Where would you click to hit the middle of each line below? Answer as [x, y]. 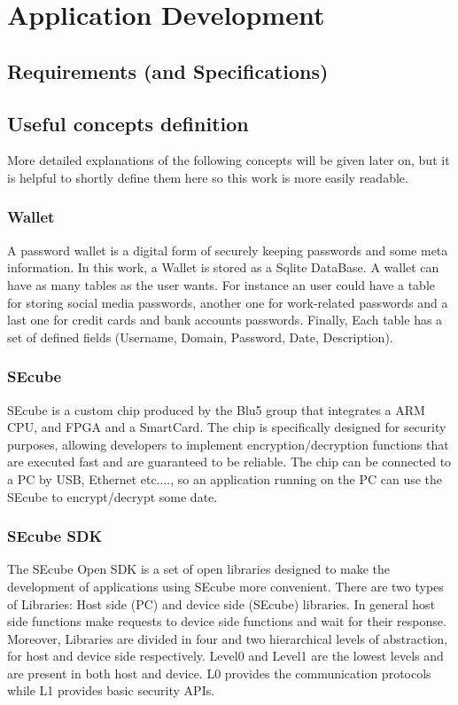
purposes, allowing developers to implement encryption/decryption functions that [228, 444]
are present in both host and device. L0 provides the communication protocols [219, 673]
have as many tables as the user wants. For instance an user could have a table [221, 284]
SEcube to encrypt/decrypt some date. [113, 496]
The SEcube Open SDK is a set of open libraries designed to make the [199, 569]
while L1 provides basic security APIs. [111, 690]
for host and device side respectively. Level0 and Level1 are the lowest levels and [225, 656]
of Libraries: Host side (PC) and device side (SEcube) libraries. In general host [221, 603]
